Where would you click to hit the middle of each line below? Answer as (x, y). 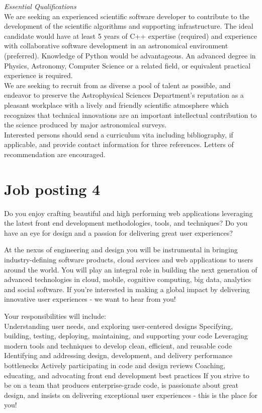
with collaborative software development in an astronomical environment (116, 46)
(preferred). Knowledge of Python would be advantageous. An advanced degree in (130, 55)
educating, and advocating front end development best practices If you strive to (127, 375)
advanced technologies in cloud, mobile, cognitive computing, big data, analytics (128, 279)
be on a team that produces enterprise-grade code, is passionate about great (121, 385)
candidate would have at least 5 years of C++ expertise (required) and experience (130, 36)
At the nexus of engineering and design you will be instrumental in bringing (121, 250)
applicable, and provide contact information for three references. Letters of (119, 144)
